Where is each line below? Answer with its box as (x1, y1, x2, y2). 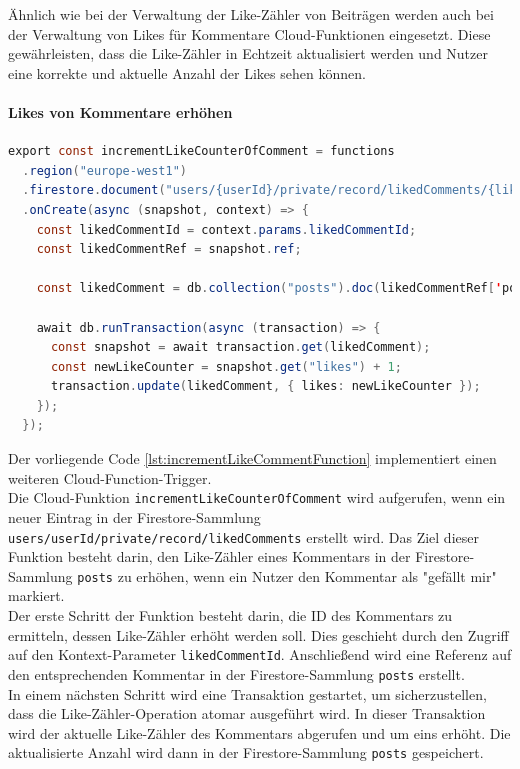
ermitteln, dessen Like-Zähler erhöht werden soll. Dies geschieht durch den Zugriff (8, 624, 509, 645)
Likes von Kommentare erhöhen (8, 101, 233, 122)
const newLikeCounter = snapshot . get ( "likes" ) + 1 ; (50, 359, 402, 374)
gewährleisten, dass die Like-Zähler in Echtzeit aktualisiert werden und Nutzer (8, 43, 488, 64)
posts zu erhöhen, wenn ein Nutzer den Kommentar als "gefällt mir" (77, 565, 497, 586)
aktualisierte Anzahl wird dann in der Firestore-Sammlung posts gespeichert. (8, 742, 484, 763)
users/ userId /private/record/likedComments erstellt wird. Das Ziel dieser (8, 526, 479, 547)
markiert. (8, 585, 65, 606)
